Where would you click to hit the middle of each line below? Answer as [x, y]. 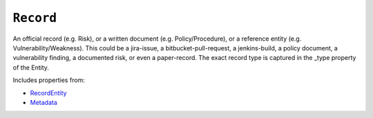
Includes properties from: [49, 80]
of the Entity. [31, 67]
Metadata [44, 102]
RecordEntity [48, 92]
